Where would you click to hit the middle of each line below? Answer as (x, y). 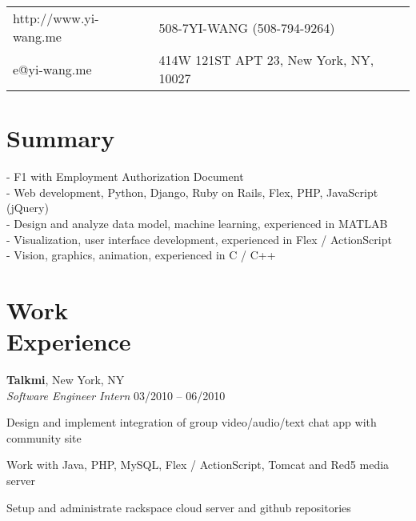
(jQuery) (28, 208)
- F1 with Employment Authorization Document (125, 176)
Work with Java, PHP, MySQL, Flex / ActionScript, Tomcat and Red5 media (198, 465)
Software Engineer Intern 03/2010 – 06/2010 (116, 395)
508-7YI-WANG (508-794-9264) (247, 27)
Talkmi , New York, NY (66, 379)
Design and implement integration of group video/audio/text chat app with (192, 422)
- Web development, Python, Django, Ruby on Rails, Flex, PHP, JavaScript (192, 192)
